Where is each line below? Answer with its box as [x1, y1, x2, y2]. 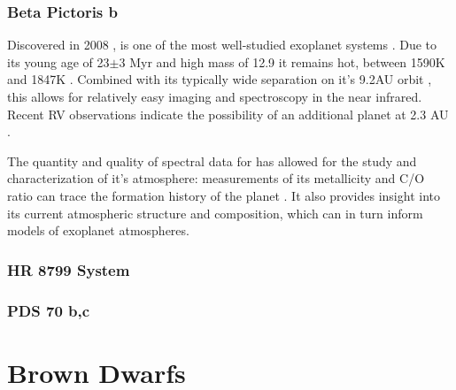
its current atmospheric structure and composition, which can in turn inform [7, 203, 423, 222]
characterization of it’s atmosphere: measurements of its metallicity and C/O [7, 169, 425, 187]
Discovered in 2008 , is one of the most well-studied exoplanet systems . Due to [7, 35, 437, 54]
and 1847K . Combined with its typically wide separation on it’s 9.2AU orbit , [7, 70, 432, 88]
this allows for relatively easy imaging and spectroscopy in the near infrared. [7, 88, 422, 105]
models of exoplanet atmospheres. [7, 221, 189, 240]
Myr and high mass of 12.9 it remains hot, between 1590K [129, 52, 445, 71]
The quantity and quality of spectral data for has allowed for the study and [7, 151, 417, 170]
